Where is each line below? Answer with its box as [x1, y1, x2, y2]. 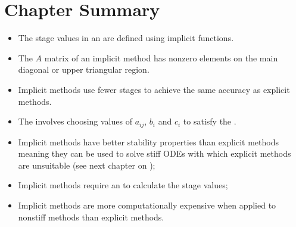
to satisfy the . [183, 115, 236, 128]
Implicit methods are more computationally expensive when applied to [18, 198, 276, 211]
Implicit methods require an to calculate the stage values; [18, 179, 228, 191]
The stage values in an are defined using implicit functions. [18, 32, 234, 44]
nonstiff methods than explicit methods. [18, 210, 164, 223]
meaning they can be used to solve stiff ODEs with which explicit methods [18, 147, 291, 160]
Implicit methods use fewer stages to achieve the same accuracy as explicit [18, 83, 290, 95]
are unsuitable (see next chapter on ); [18, 158, 155, 171]
